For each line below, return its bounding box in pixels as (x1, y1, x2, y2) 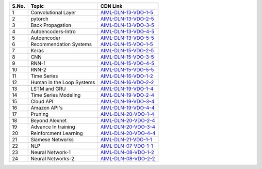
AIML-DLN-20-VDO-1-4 (100, 111, 155, 117)
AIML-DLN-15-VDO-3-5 (100, 54, 154, 60)
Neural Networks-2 (31, 155, 75, 162)
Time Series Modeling (31, 92, 81, 98)
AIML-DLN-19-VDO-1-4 (100, 85, 154, 92)
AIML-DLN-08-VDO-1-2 (100, 149, 155, 155)
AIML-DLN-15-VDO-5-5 (100, 66, 154, 73)
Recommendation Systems (31, 41, 92, 47)
